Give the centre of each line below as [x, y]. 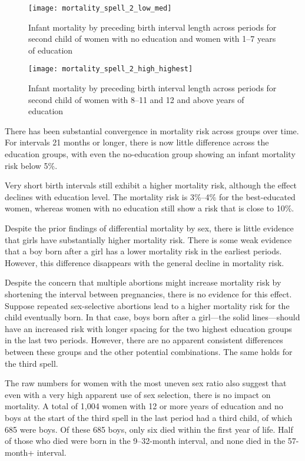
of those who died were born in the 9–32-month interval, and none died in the [145, 441]
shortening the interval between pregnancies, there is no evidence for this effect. [148, 294]
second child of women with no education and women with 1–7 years [152, 39]
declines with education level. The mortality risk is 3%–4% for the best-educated [150, 196]
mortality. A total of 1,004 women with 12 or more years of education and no [144, 406]
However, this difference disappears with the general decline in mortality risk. [145, 262]
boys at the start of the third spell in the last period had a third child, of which [149, 417]
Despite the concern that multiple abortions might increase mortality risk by [143, 282]
